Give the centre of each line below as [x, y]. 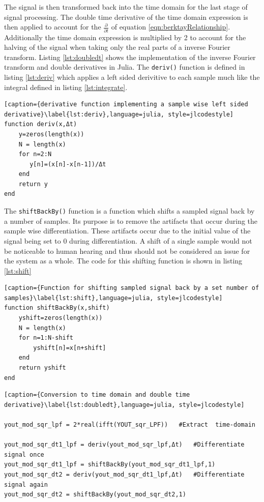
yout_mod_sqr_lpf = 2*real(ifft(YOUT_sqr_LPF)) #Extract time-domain [130, 425]
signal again [26, 484]
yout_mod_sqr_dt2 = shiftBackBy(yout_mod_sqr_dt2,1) [95, 495]
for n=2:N [35, 154]
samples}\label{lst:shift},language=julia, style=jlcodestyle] [113, 298]
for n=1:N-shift [46, 338]
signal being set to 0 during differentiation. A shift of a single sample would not [128, 240]
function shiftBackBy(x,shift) [57, 308]
